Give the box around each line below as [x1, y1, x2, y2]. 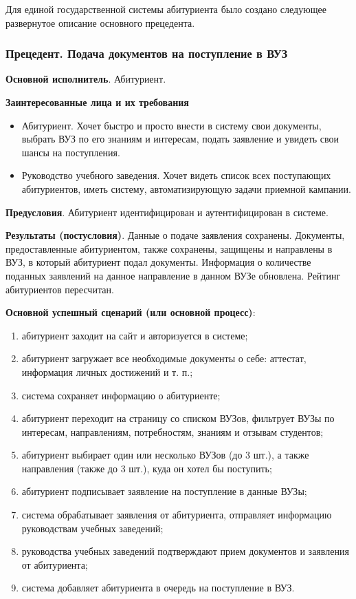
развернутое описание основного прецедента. [5, 15, 195, 30]
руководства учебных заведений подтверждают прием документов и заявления [21, 544, 349, 558]
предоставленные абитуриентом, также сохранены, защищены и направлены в [5, 241, 333, 255]
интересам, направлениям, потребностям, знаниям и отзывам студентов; [21, 424, 324, 439]
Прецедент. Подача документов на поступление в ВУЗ [5, 45, 288, 62]
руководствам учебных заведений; [21, 521, 164, 535]
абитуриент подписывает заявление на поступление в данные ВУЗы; [21, 484, 307, 498]
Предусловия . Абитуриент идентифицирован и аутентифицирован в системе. [5, 204, 329, 219]
